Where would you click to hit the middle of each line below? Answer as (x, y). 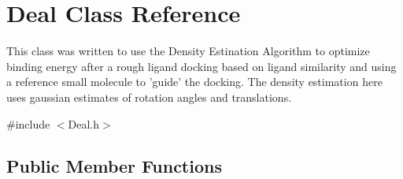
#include (28, 123)
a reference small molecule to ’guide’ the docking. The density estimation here (194, 82)
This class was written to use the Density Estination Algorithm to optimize (188, 51)
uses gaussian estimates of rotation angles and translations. (149, 97)
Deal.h (84, 123)
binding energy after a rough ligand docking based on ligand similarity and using (201, 66)
